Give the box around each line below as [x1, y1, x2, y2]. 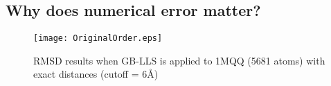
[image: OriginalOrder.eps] [33, 33, 163, 44]
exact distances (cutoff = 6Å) [33, 67, 159, 81]
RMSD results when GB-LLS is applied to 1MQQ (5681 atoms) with [33, 53, 325, 67]
